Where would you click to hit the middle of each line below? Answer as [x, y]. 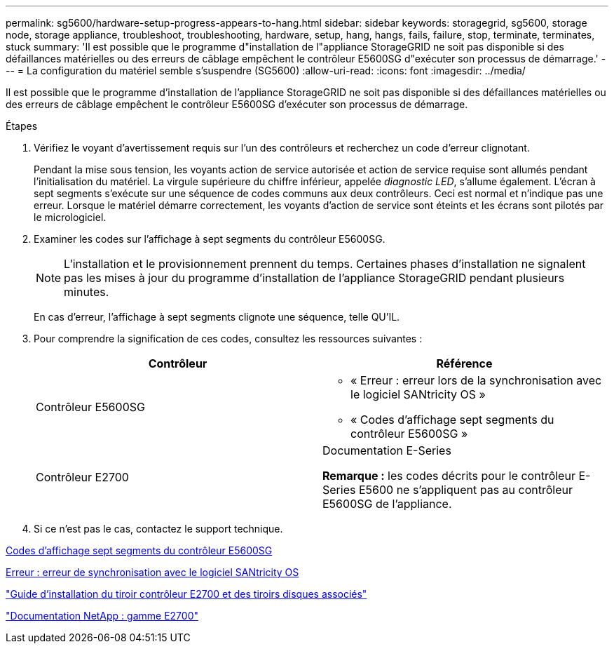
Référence [464, 363]
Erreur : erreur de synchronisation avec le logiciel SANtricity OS [152, 572]
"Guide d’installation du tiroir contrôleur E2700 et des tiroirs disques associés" [186, 594]
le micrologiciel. [70, 217]
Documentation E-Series [387, 450]
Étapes [22, 126]
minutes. [87, 292]
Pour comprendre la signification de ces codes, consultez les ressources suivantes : [228, 339]
